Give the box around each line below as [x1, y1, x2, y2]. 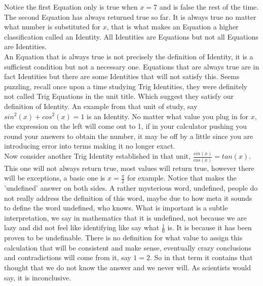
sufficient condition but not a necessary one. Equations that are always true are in [4, 61, 259, 71]
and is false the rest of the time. [159, 2, 259, 12]
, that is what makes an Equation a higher [106, 21, 239, 32]
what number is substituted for [4, 21, 101, 32]
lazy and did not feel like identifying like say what [4, 222, 160, 233]
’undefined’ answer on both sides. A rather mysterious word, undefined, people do [4, 183, 258, 193]
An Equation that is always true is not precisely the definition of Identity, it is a [4, 51, 253, 61]
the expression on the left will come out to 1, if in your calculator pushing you [4, 121, 247, 131]
